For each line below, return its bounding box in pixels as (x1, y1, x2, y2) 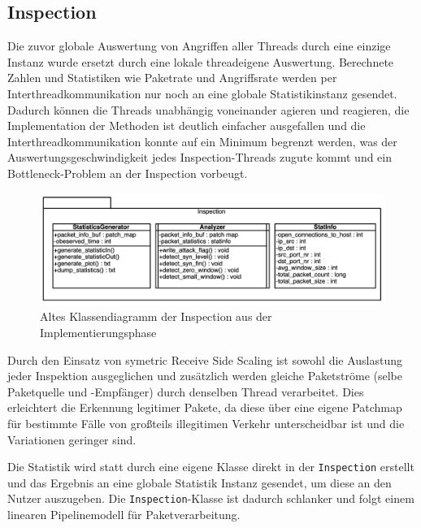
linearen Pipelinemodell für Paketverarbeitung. (7, 506, 241, 523)
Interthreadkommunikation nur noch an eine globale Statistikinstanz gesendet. (7, 84, 397, 102)
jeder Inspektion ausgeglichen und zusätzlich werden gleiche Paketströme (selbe (7, 367, 402, 384)
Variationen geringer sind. (7, 431, 137, 448)
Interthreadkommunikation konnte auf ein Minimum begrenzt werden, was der (7, 132, 397, 149)
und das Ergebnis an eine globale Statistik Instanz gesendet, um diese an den (7, 474, 392, 491)
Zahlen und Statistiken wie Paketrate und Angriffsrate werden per (7, 69, 337, 86)
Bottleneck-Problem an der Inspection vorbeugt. (7, 164, 248, 181)
